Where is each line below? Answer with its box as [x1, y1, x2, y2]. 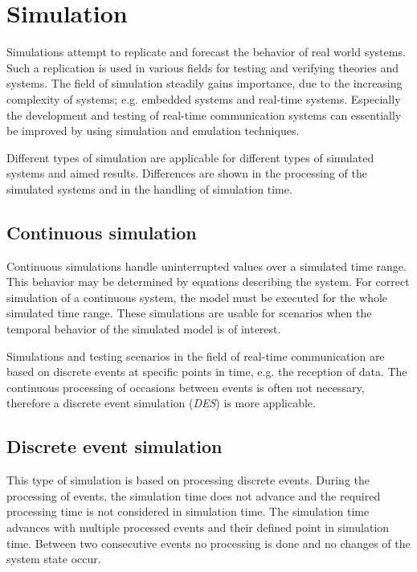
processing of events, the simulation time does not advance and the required [6, 487, 381, 504]
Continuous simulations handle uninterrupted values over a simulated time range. [6, 257, 407, 274]
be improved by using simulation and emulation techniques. [6, 122, 300, 139]
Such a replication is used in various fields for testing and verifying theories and [6, 59, 399, 76]
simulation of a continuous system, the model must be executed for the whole [6, 288, 388, 305]
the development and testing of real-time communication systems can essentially [6, 106, 402, 123]
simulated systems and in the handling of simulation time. [6, 180, 292, 197]
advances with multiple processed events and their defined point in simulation [6, 519, 390, 535]
